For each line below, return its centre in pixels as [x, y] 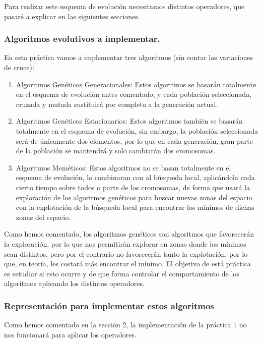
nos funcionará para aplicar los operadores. [70, 334]
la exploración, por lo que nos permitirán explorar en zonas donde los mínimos [125, 243]
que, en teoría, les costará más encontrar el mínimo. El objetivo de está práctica [127, 264]
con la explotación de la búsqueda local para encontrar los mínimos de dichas [135, 207]
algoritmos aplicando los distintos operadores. [74, 283]
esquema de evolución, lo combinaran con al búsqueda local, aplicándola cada [135, 177]
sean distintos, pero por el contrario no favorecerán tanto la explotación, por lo [126, 253]
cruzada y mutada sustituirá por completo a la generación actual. [117, 104]
